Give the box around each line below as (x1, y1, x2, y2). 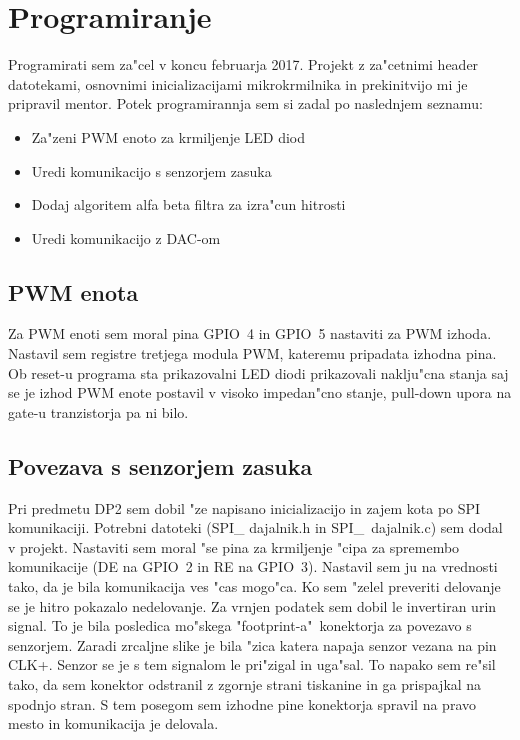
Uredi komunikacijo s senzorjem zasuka (31, 160, 272, 181)
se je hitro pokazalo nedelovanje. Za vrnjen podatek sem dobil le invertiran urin (8, 595, 497, 616)
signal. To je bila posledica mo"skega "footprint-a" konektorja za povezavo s (8, 615, 472, 636)
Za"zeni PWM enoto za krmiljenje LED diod (31, 126, 306, 147)
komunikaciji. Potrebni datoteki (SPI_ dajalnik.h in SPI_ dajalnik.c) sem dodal (8, 517, 503, 538)
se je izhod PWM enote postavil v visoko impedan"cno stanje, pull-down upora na (8, 382, 512, 403)
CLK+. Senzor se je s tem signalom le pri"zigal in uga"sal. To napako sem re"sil (8, 654, 496, 675)
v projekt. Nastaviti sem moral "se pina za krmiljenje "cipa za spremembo (8, 536, 460, 557)
